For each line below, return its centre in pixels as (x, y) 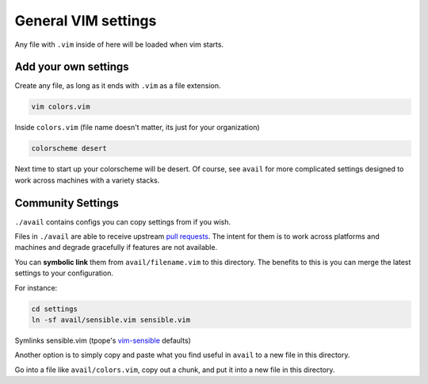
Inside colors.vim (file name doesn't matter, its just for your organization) (138, 128)
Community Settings (67, 203)
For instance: (36, 288)
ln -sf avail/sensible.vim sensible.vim (111, 320)
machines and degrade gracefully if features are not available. (116, 248)
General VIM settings (86, 21)
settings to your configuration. (64, 273)
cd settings (55, 309)
